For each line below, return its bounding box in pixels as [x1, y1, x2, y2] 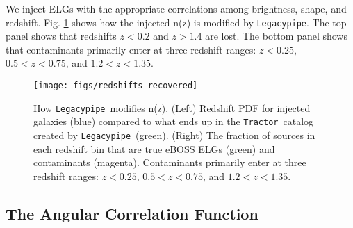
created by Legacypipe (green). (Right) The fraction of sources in [33, 128, 315, 142]
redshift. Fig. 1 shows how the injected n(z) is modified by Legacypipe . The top [6, 15, 347, 29]
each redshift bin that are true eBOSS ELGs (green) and [33, 141, 275, 156]
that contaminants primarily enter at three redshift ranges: [6, 42, 256, 56]
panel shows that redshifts [6, 28, 117, 43]
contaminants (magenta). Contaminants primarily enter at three [33, 155, 306, 170]
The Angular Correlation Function [6, 202, 258, 224]
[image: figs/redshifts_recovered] [33, 81, 198, 91]
